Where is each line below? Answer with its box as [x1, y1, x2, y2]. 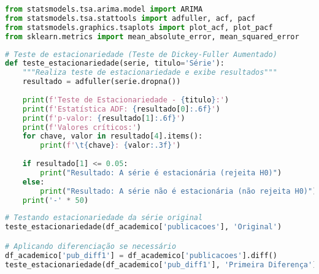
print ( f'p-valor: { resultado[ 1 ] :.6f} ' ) [22, 113, 185, 123]
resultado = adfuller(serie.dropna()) [22, 77, 181, 86]
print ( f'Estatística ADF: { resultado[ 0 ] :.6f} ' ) [22, 104, 220, 113]
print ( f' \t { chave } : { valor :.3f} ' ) [40, 141, 181, 150]
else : [22, 177, 45, 186]
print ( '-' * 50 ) [22, 196, 89, 205]
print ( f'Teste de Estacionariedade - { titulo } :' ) [22, 95, 229, 104]
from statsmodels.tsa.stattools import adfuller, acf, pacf [5, 13, 256, 23]
